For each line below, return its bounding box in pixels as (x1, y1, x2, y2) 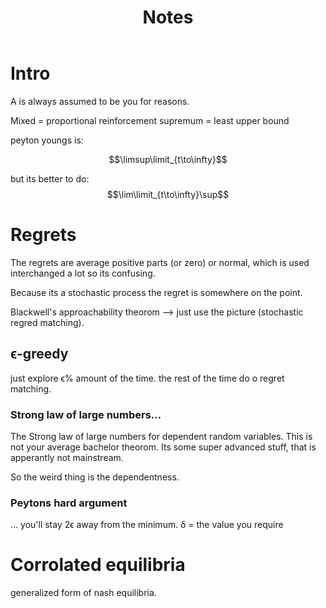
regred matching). (10, 316, 85, 328)
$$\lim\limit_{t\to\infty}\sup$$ (106, 188, 230, 200)
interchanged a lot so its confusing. (10, 267, 156, 279)
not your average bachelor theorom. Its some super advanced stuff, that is (10, 441, 317, 453)
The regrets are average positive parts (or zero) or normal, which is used (10, 256, 310, 268)
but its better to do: (10, 172, 90, 185)
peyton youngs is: (10, 134, 84, 146)
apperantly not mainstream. (10, 451, 124, 463)
